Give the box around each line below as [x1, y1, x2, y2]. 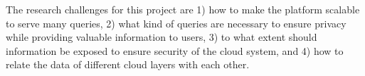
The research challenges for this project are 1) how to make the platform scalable [6, 2, 360, 16]
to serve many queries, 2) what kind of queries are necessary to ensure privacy [6, 15, 347, 30]
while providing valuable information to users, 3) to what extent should [6, 30, 317, 44]
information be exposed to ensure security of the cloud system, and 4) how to [6, 43, 344, 58]
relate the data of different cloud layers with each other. [6, 57, 250, 72]
